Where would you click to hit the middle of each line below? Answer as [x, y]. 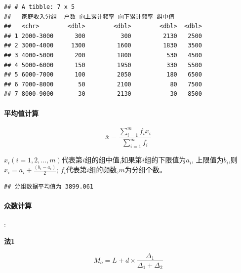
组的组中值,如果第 [113, 160]
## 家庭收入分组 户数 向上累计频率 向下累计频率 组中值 [89, 17]
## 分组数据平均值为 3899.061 [49, 186]
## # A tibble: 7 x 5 [40, 7]
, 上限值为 [208, 160]
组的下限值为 [165, 160]
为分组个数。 [145, 170]
